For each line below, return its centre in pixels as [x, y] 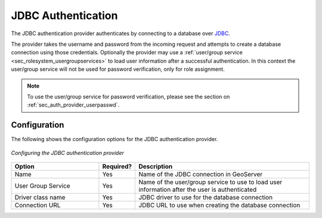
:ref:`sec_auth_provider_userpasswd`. [73, 105]
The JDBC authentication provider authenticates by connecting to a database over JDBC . [121, 33]
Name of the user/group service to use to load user [210, 182]
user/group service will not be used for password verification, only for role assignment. [118, 69]
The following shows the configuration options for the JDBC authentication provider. [114, 139]
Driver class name [40, 197]
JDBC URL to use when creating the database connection [219, 205]
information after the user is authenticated [198, 189]
